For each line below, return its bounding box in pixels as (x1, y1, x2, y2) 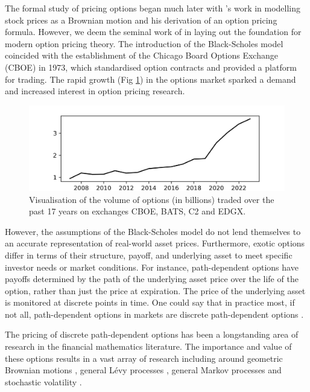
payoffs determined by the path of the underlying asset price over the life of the (5, 272, 299, 285)
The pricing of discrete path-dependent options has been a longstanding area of (5, 328, 299, 341)
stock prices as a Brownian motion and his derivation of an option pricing (5, 13, 277, 26)
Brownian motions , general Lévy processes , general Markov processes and (5, 364, 282, 376)
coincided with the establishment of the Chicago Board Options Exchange (5, 49, 278, 62)
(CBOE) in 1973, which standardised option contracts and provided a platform (5, 60, 297, 73)
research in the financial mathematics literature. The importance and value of (5, 340, 292, 353)
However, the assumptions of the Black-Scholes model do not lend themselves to (5, 225, 301, 237)
